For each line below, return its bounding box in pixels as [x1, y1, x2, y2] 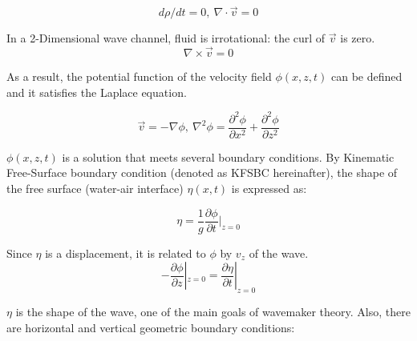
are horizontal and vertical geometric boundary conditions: [6, 319, 295, 335]
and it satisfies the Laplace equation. [6, 83, 187, 100]
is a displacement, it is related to [45, 244, 206, 261]
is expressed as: [231, 179, 307, 196]
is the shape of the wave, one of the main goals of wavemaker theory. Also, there [15, 303, 411, 320]
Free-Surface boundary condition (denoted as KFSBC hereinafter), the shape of [6, 164, 398, 181]
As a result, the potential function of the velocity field [6, 68, 272, 85]
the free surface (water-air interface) [6, 179, 184, 196]
